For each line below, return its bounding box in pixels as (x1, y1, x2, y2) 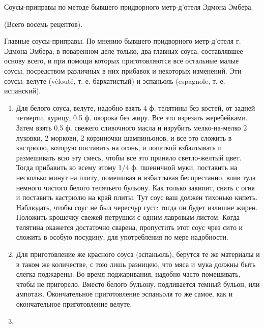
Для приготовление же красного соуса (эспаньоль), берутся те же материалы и (16, 249, 260, 259)
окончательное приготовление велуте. (16, 299, 132, 309)
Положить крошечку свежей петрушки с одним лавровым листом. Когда (16, 212, 240, 222)
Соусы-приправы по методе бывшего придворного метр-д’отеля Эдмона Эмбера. (4, 2, 253, 12)
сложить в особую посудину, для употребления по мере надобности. (16, 232, 228, 242)
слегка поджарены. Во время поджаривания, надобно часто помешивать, (16, 269, 241, 279)
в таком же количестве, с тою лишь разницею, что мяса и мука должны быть (16, 258, 256, 269)
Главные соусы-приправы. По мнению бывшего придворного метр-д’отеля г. (4, 36, 241, 46)
